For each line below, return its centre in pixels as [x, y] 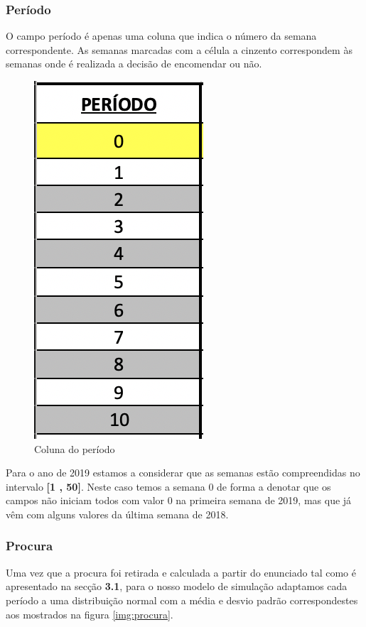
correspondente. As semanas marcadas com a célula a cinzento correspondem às [179, 49]
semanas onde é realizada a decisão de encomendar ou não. [134, 64]
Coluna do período [75, 448]
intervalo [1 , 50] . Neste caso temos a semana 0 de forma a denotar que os [168, 486]
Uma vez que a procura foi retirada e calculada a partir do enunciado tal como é [181, 572]
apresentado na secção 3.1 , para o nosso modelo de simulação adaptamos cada [177, 586]
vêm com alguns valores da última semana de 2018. [117, 514]
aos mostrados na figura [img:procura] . [90, 614]
